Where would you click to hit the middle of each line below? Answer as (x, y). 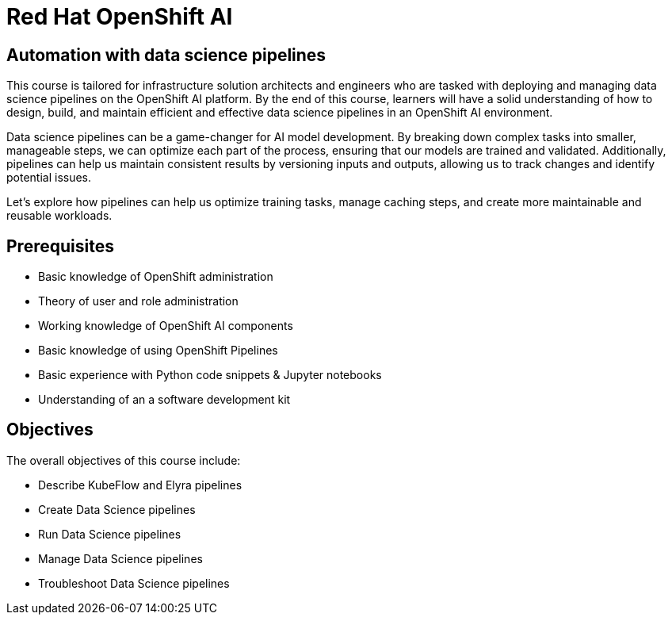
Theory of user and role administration (138, 301)
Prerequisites (60, 246)
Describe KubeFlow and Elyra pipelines (140, 485)
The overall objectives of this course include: (124, 460)
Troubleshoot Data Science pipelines (134, 583)
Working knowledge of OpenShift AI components (166, 326)
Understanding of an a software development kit (164, 400)
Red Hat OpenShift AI (120, 17)
